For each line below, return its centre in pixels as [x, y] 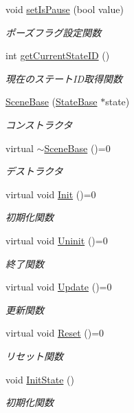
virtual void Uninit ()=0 [57, 240]
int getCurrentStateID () [58, 55]
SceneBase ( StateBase [52, 102]
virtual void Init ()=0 [51, 194]
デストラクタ [34, 171]
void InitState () [40, 379]
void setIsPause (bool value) [65, 9]
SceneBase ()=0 [77, 148]
